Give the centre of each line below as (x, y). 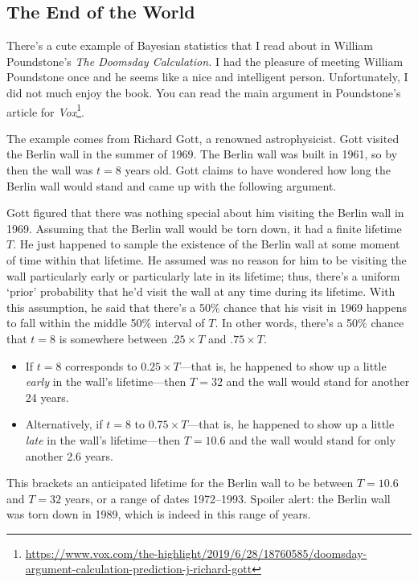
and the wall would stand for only (313, 439)
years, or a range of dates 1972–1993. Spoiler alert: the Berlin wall (227, 498)
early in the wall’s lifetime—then (106, 381)
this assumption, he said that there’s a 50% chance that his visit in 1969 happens (207, 307)
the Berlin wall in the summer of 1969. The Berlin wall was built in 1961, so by (202, 154)
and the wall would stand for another (318, 381)
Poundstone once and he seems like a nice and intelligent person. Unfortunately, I (207, 77)
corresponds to (101, 365)
